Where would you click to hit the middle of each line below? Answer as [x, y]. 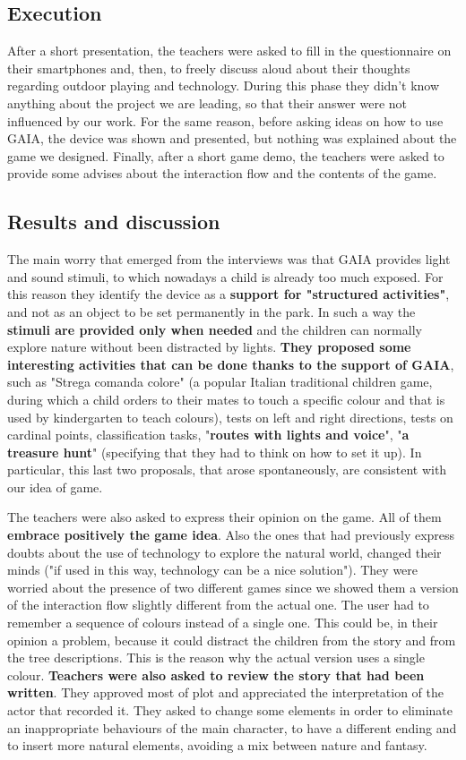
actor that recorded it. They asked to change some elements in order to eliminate [230, 710]
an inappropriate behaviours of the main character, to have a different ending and [232, 727]
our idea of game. [55, 487]
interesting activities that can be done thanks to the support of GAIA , [231, 364]
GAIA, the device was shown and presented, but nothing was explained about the [232, 138]
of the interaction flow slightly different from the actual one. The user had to [218, 605]
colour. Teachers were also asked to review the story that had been [216, 675]
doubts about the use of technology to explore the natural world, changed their [224, 552]
